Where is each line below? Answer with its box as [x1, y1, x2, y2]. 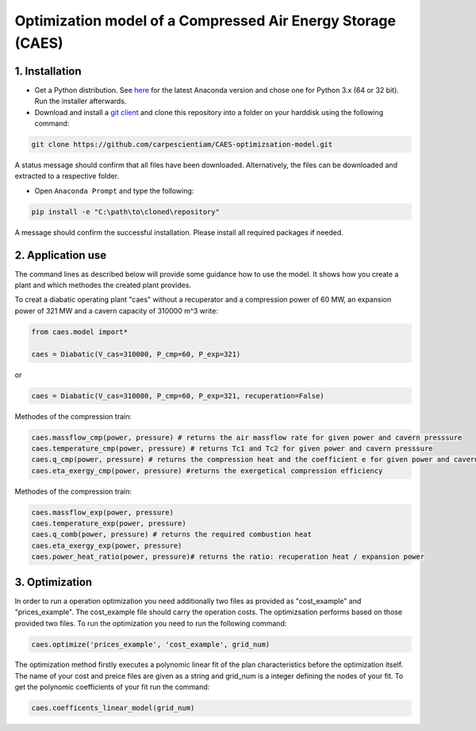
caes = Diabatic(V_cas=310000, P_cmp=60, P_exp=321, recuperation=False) [31, 391, 324, 400]
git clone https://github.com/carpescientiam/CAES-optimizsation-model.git [31, 140, 333, 149]
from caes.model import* [31, 327, 129, 337]
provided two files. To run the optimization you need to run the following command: [14, 618, 287, 628]
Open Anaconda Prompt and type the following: [34, 186, 194, 195]
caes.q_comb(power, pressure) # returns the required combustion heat [31, 530, 313, 539]
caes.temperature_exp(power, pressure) [31, 519, 186, 528]
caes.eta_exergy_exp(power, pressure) [31, 541, 182, 550]
